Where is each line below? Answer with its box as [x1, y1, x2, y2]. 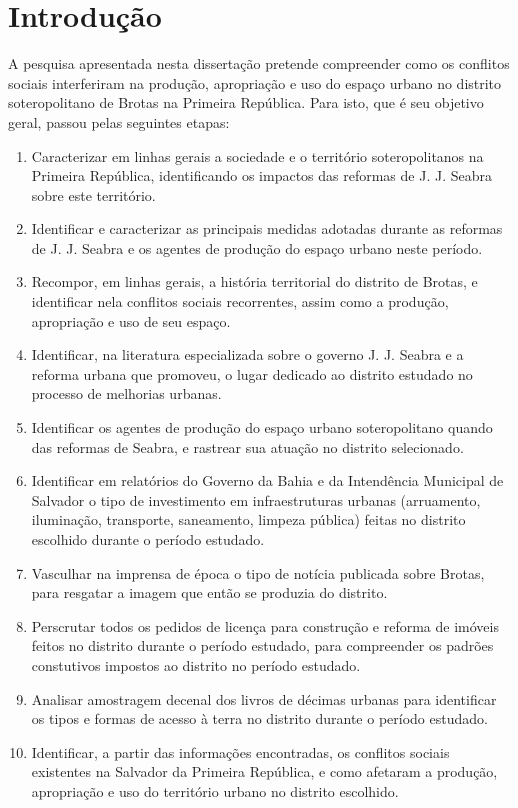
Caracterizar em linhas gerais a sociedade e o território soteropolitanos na [31, 145, 484, 166]
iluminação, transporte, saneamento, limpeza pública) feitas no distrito [31, 509, 466, 530]
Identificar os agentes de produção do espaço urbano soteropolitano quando [31, 417, 493, 438]
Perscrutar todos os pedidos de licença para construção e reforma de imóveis [31, 615, 499, 636]
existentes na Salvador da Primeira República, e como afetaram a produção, [31, 761, 498, 782]
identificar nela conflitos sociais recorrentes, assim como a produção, [31, 291, 449, 312]
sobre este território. [31, 184, 156, 205]
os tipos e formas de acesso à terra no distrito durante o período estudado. [31, 708, 488, 729]
